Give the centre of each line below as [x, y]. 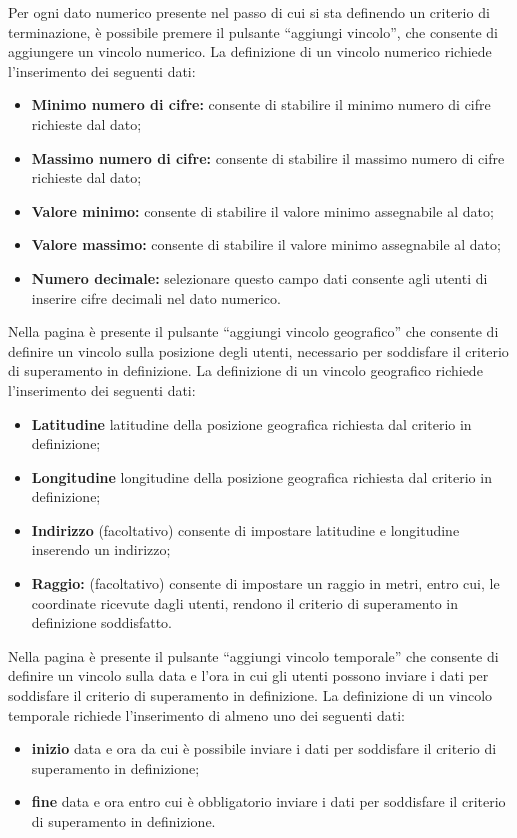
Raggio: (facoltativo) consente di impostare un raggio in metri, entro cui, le [265, 583]
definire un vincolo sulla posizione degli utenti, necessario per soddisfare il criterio [258, 350]
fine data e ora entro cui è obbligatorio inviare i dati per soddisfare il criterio [268, 801]
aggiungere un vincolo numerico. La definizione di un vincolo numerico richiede [250, 51]
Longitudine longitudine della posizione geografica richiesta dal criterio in [261, 476]
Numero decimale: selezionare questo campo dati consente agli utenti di [259, 277]
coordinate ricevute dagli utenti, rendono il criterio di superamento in [244, 602]
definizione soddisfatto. [101, 622]
